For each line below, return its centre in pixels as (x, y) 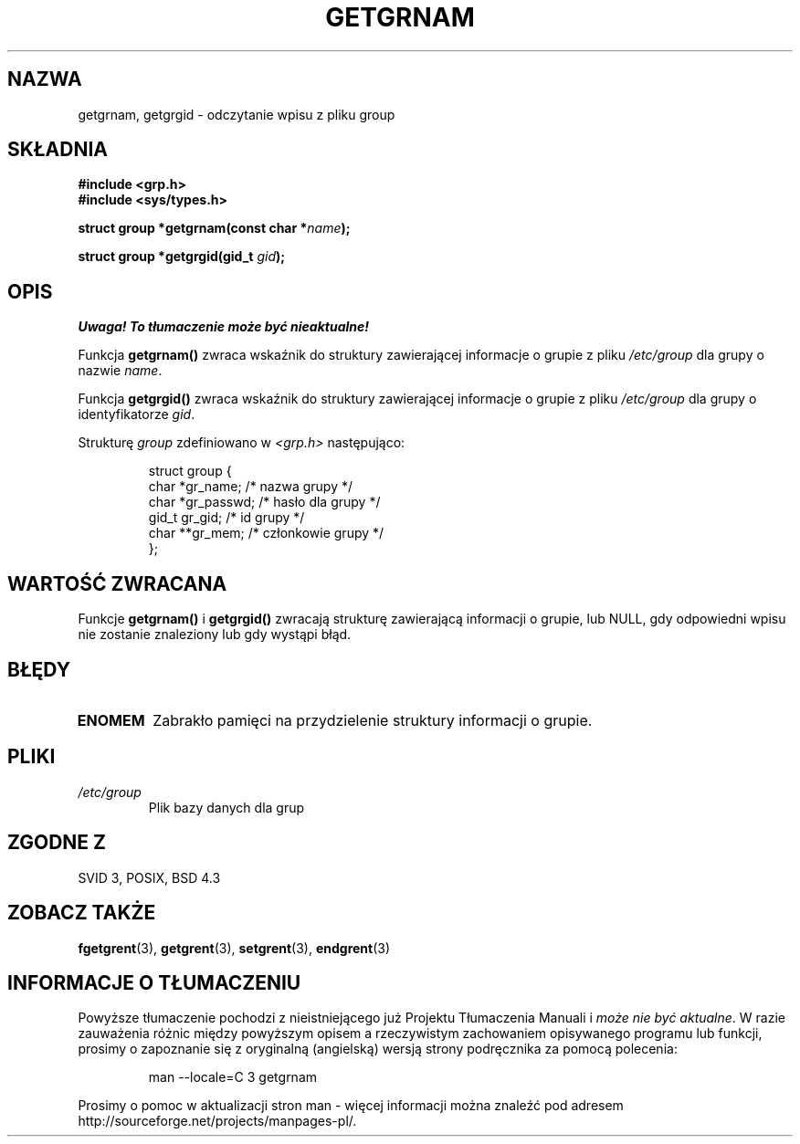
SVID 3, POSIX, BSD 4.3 (149, 877)
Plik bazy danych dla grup (226, 807)
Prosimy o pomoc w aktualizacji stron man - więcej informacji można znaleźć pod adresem (351, 1106)
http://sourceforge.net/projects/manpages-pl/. (217, 1121)
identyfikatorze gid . (137, 415)
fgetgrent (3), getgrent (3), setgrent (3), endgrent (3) (234, 948)
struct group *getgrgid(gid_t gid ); (182, 257)
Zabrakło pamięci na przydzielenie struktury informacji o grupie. (373, 720)
